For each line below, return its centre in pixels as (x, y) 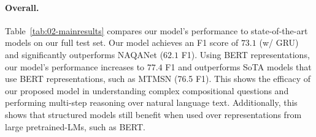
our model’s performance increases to (75, 66)
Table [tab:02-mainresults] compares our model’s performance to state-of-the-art (156, 30)
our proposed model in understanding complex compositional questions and (147, 90)
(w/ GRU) (279, 43)
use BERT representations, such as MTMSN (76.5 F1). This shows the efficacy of (158, 79)
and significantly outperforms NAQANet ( (84, 54)
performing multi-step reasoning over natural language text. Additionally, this (151, 102)
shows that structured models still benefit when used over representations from (153, 114)
